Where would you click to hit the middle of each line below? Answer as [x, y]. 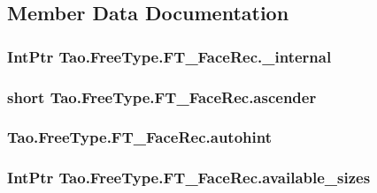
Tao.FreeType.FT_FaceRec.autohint [139, 137]
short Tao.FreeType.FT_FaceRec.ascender [162, 96]
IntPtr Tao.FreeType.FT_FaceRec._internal [169, 56]
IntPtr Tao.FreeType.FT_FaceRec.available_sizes [189, 178]
